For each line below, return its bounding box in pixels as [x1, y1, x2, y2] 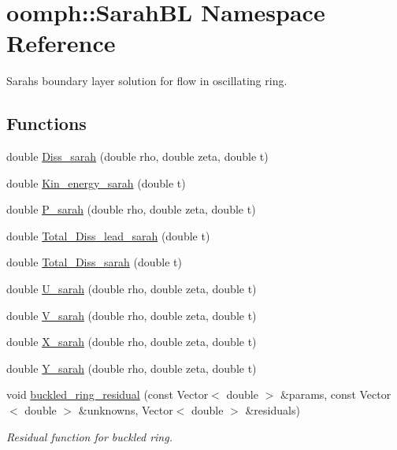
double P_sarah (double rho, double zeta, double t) [6, 201, 256, 218]
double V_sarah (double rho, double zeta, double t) [6, 307, 257, 323]
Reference [6, 27, 116, 59]
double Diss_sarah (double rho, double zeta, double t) [6, 148, 269, 165]
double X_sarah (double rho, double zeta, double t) [6, 333, 257, 350]
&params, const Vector [280, 386, 391, 403]
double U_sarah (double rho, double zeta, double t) [6, 281, 257, 297]
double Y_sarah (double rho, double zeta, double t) [6, 359, 257, 376]
